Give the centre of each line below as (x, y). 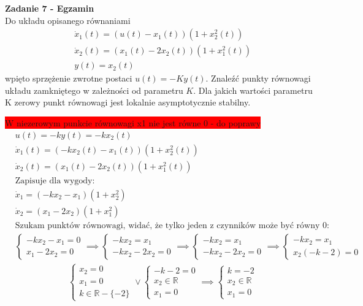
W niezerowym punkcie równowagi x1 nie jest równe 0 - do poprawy (133, 123)
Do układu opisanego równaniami (68, 20)
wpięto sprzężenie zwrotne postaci (69, 78)
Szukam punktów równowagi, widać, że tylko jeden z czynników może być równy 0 (171, 225)
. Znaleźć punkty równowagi (258, 78)
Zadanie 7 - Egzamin (50, 8)
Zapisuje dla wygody (54, 181)
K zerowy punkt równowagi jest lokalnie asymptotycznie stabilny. (128, 102)
